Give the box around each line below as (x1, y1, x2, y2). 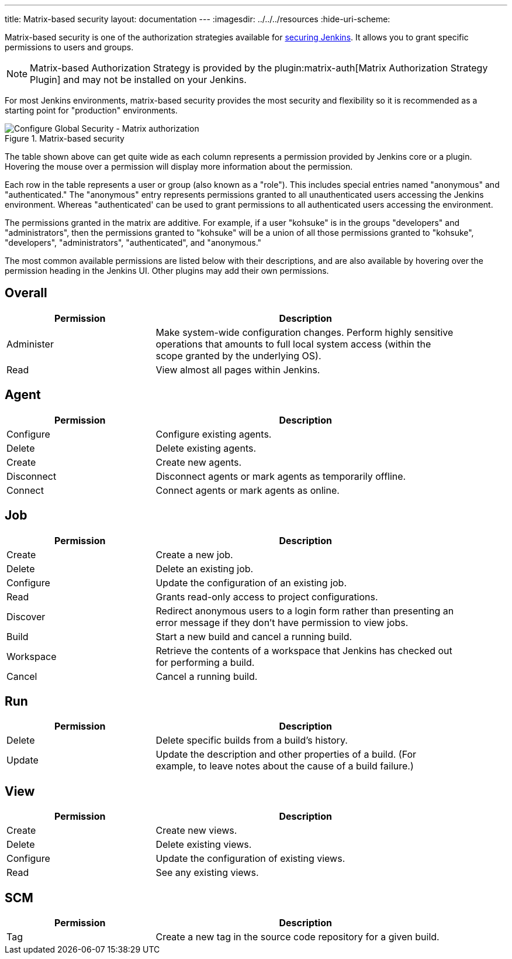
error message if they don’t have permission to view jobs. (155, 616, 409, 628)
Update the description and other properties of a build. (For (155, 748, 417, 761)
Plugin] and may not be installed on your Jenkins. (30, 74, 247, 85)
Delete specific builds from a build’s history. (155, 734, 348, 747)
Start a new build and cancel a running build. (155, 630, 352, 642)
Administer (6, 338, 54, 350)
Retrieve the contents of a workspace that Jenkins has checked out (155, 644, 452, 656)
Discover (6, 610, 46, 623)
